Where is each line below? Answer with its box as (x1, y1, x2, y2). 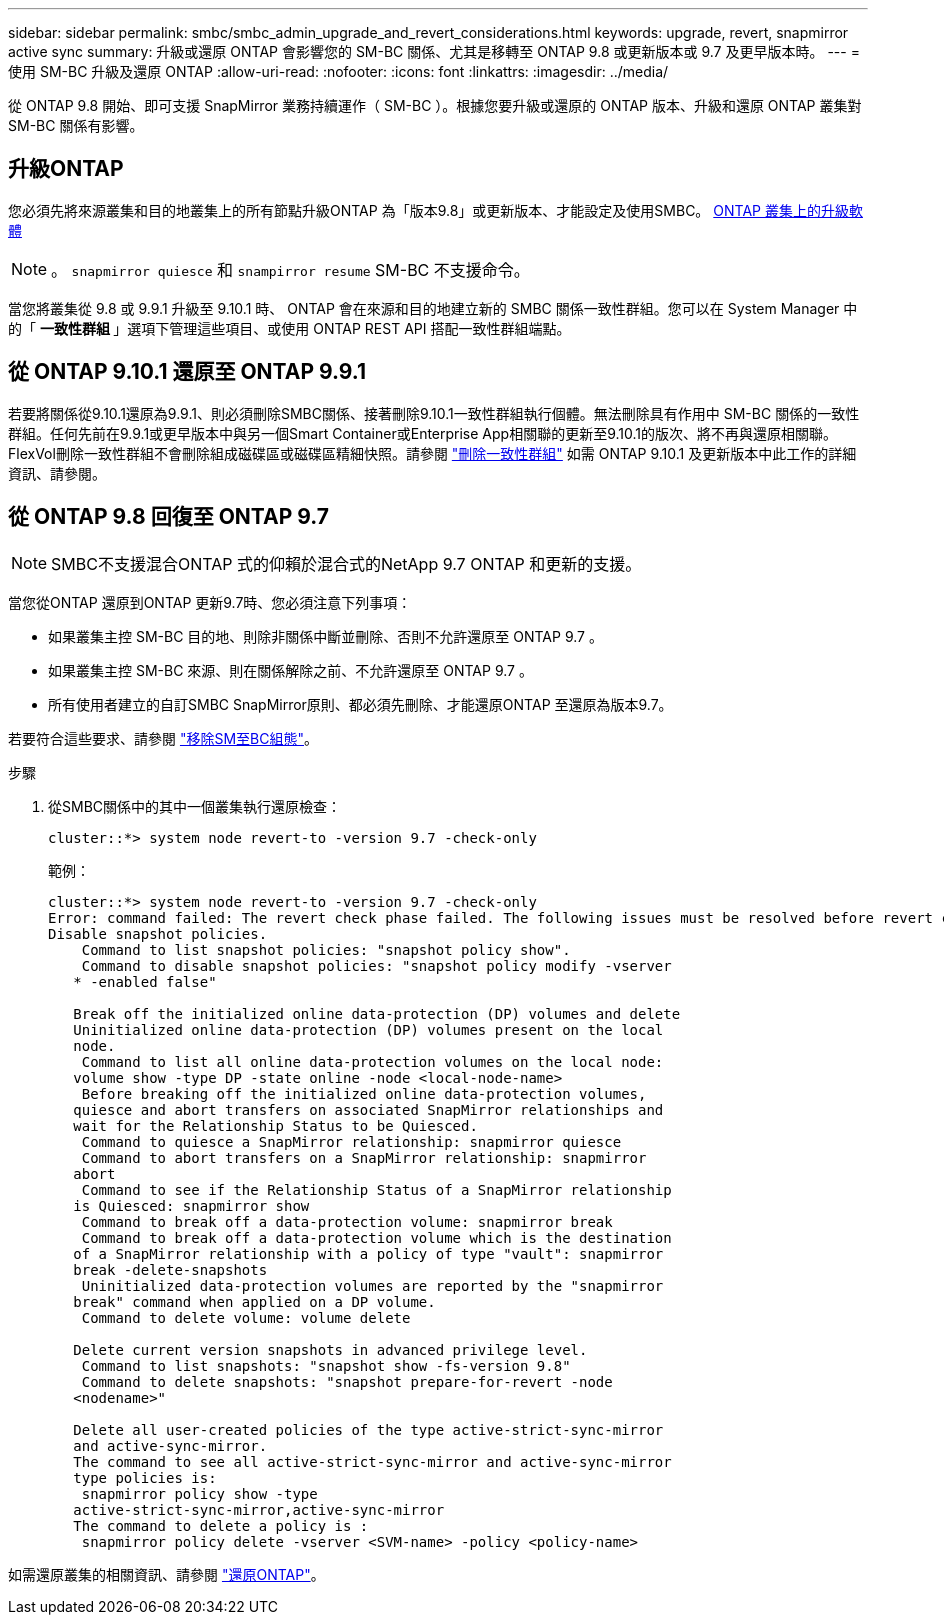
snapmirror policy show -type (81, 1485, 318, 1502)
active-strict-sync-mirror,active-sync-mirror (73, 1501, 445, 1518)
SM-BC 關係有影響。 (8, 117, 144, 134)
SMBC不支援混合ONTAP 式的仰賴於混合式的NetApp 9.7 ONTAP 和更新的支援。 (51, 553, 642, 574)
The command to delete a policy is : (73, 1517, 369, 1534)
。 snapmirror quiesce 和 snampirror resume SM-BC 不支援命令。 (51, 259, 530, 280)
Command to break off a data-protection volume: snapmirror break (81, 1213, 613, 1230)
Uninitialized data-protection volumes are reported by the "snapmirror (81, 1277, 664, 1294)
